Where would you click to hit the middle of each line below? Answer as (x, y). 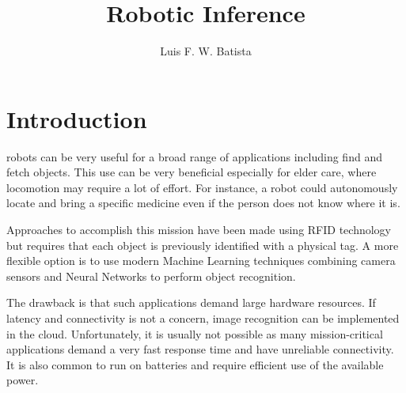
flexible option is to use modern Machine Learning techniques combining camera (201, 261)
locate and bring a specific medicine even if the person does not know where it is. (203, 203)
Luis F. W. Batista (206, 51)
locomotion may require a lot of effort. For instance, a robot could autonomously (202, 187)
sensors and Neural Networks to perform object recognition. (151, 276)
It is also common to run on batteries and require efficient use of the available (195, 364)
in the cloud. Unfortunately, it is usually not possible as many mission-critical (195, 333)
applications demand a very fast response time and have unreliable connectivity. (200, 349)
